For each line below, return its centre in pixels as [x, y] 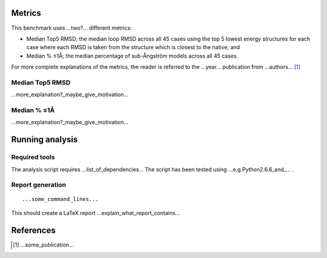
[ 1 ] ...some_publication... [43, 245]
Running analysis [45, 140]
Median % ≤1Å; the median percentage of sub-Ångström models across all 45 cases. [132, 56]
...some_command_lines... [61, 199]
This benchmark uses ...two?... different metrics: [72, 28]
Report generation [39, 185]
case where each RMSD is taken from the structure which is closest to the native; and [133, 47]
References [33, 230]
